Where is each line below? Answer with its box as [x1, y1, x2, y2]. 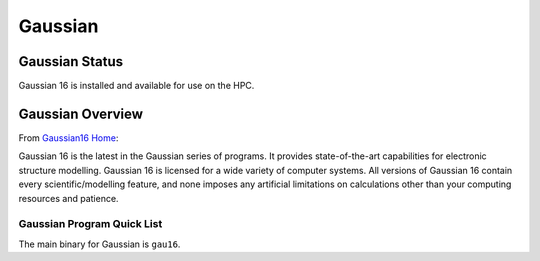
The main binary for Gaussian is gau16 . [18, 238, 181, 250]
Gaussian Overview [18, 105, 144, 122]
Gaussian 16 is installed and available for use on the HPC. [18, 80, 255, 92]
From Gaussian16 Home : [18, 131, 119, 144]
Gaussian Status [18, 53, 124, 70]
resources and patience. [18, 192, 119, 204]
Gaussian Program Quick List [18, 217, 163, 231]
